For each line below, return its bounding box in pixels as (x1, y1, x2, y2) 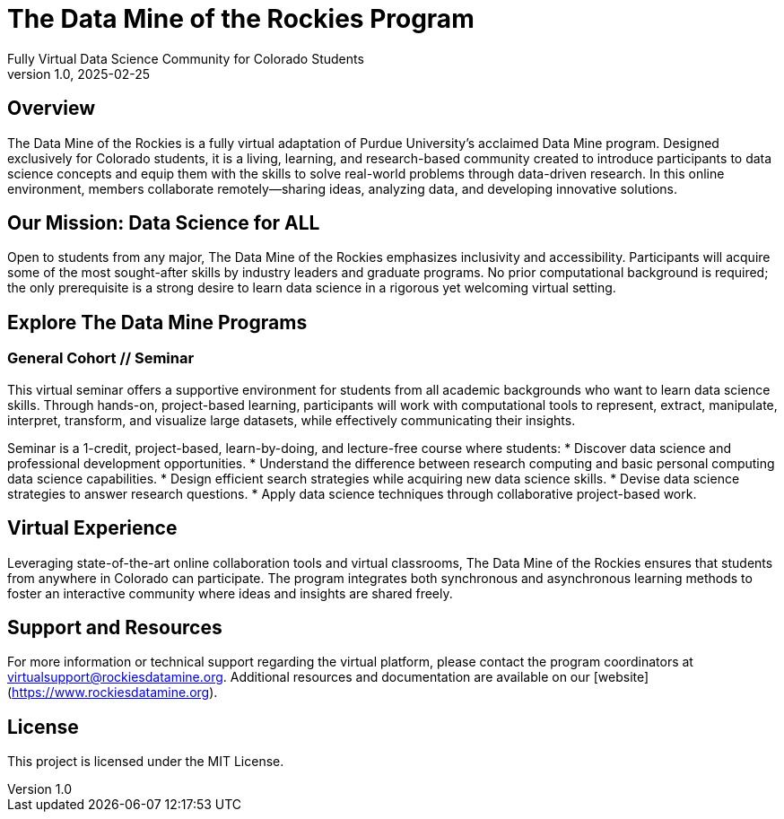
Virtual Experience (7, 517, 178, 540)
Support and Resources (7, 615, 222, 639)
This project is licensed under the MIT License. (7, 754, 284, 770)
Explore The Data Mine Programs (7, 310, 308, 334)
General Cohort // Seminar (7, 349, 195, 368)
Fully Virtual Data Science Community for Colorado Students (7, 50, 364, 66)
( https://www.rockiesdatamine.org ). (7, 684, 218, 701)
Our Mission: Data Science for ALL (7, 212, 320, 235)
